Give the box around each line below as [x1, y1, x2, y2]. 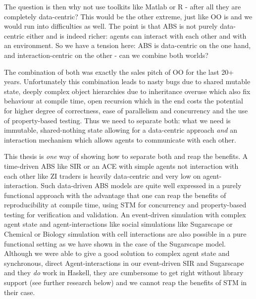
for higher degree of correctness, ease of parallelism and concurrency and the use [4, 105, 248, 115]
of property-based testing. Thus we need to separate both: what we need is [4, 115, 231, 125]
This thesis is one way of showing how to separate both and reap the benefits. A [4, 151, 248, 161]
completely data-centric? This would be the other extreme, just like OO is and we [4, 11, 253, 21]
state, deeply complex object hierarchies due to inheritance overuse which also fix [4, 86, 251, 96]
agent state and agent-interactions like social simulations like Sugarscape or [4, 219, 233, 229]
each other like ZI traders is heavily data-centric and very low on [4, 170, 201, 181]
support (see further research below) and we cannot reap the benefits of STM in [4, 277, 247, 288]
